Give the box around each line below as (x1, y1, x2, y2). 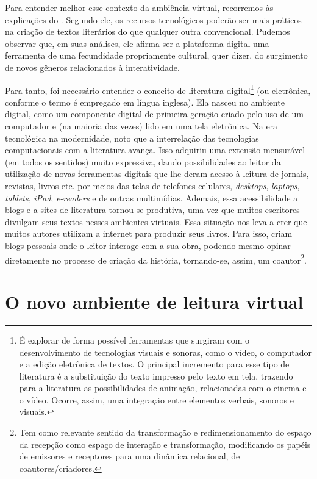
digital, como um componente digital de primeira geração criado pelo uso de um (5, 107, 304, 120)
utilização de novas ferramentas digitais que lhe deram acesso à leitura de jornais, (5, 167, 309, 180)
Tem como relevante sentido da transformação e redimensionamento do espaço (19, 426, 312, 439)
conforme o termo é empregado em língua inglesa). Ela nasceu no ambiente (5, 95, 285, 108)
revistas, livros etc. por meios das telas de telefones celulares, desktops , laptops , (5, 179, 300, 192)
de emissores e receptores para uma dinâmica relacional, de (19, 450, 240, 463)
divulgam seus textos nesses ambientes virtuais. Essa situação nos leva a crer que (5, 215, 307, 228)
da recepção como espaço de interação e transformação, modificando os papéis (19, 438, 311, 450)
